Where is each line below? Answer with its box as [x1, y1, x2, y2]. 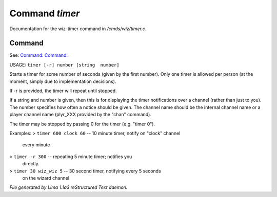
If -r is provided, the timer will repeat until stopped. [9, 87, 117, 94]
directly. [22, 161, 39, 167]
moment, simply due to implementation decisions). [9, 78, 116, 84]
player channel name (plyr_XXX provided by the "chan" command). [9, 112, 151, 118]
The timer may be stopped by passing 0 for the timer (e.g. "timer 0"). [9, 121, 155, 127]
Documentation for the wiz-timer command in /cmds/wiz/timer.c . [9, 26, 147, 32]
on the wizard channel [22, 174, 69, 181]
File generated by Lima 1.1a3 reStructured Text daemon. [9, 184, 128, 190]
